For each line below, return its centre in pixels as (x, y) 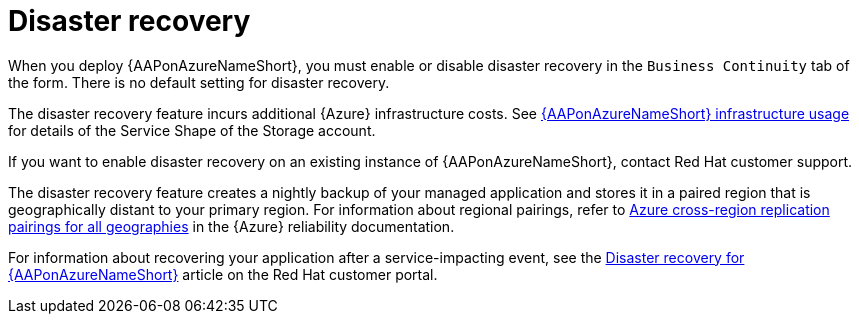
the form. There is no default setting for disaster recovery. (199, 82)
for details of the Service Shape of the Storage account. (192, 130)
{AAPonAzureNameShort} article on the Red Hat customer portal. (223, 274)
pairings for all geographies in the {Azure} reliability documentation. (231, 226)
